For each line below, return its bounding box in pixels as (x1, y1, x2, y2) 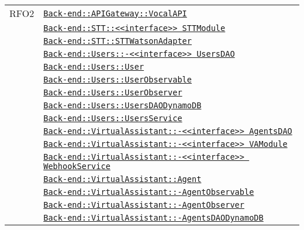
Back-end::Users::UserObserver (43, 88, 182, 97)
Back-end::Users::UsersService (43, 114, 182, 123)
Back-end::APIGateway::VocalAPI (43, 8, 187, 18)
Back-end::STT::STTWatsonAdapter (43, 36, 192, 46)
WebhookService (43, 162, 110, 171)
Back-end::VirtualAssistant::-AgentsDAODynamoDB (43, 213, 264, 222)
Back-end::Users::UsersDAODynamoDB (43, 101, 202, 110)
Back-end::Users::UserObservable (43, 75, 192, 84)
